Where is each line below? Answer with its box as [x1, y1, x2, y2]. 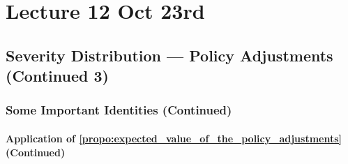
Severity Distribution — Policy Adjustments [6, 44, 333, 66]
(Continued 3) [6, 65, 109, 87]
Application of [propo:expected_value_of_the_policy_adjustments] [6, 131, 342, 145]
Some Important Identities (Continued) [6, 101, 232, 119]
